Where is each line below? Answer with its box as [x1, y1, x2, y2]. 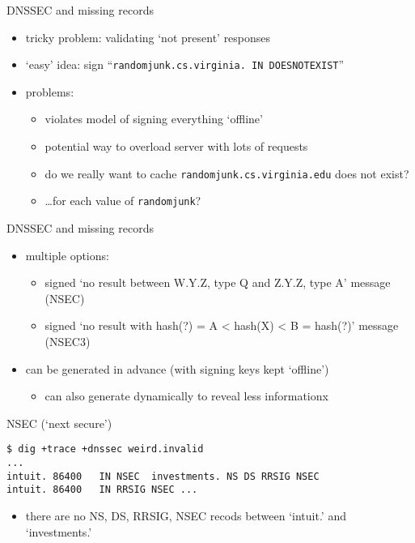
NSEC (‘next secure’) [6, 414, 112, 431]
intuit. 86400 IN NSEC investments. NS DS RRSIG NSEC [6, 470, 320, 482]
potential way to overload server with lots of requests [44, 138, 308, 155]
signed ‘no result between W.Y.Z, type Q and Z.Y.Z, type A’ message [44, 274, 391, 291]
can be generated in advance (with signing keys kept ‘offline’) [25, 360, 329, 377]
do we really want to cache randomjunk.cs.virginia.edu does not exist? [44, 165, 409, 182]
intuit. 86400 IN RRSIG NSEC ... [6, 484, 198, 496]
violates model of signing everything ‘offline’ [44, 110, 263, 127]
